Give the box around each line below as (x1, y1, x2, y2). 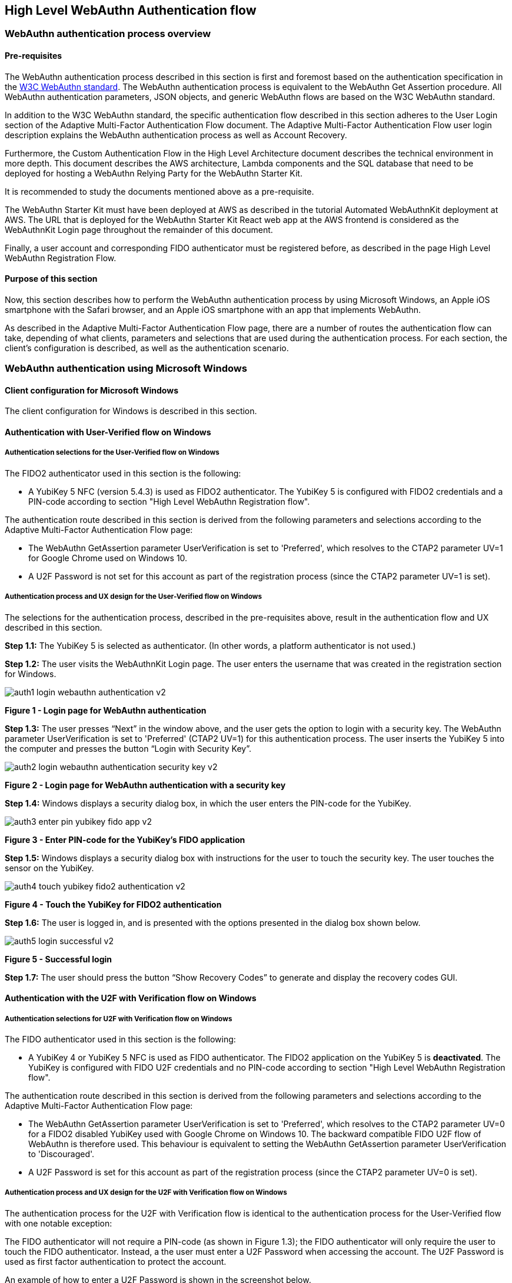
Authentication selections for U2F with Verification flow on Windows (5, 1014, 232, 1023)
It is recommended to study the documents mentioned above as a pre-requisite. (5, 186, 314, 196)
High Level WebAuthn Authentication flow (5, 3, 257, 18)
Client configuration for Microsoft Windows (5, 385, 178, 395)
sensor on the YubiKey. (5, 862, 94, 873)
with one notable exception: (5, 1218, 112, 1228)
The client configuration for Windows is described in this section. (5, 406, 257, 416)
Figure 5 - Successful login (5, 954, 112, 964)
